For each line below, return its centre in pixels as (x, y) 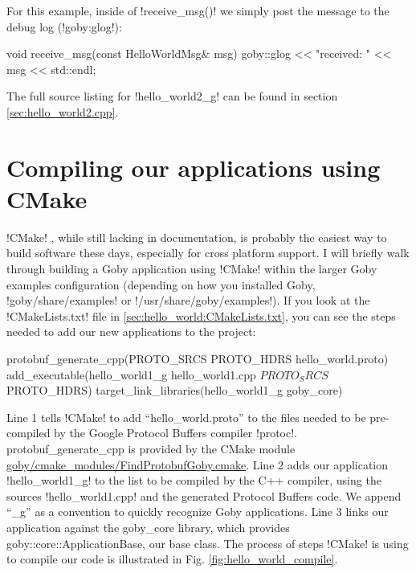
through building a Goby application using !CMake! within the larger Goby (192, 269)
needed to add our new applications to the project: (131, 332)
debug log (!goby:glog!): (64, 26)
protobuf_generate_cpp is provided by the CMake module (151, 448)
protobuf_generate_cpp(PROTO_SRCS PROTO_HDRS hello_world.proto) (198, 359)
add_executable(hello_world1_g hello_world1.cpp (131, 374)
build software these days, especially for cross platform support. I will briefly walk (208, 253)
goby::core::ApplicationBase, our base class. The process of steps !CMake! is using (208, 543)
